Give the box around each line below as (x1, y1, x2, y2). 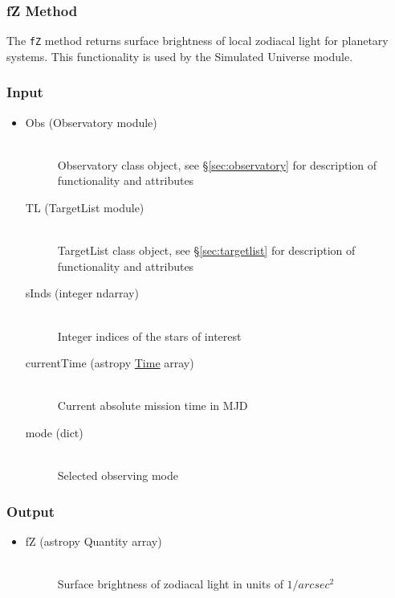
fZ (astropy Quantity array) (25, 533, 162, 549)
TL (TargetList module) (25, 199, 145, 216)
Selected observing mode (57, 467, 179, 484)
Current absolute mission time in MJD (57, 397, 248, 414)
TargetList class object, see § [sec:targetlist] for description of (57, 242, 356, 259)
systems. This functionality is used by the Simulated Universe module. (6, 47, 353, 64)
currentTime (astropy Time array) (25, 354, 194, 371)
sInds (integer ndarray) (25, 285, 139, 301)
